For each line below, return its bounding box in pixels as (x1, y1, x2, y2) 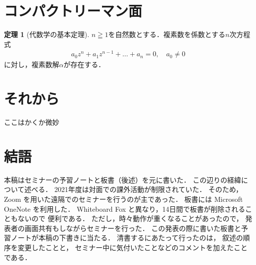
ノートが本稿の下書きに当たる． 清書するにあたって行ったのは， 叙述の (10, 232, 243, 243)
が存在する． (63, 59, 105, 70)
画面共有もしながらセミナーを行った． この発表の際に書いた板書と (24, 223, 241, 233)
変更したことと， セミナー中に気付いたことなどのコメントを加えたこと (17, 242, 248, 253)
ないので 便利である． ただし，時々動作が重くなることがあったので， (17, 213, 243, 224)
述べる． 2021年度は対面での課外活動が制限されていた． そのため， (24, 184, 243, 194)
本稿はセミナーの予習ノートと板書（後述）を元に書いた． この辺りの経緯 (4, 174, 241, 185)
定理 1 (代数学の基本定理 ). (4, 29, 89, 39)
